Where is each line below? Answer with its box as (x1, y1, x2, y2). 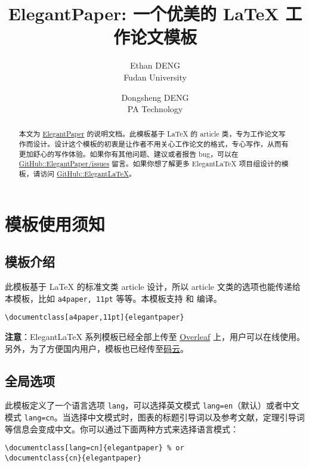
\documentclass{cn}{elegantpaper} (5, 454, 142, 463)
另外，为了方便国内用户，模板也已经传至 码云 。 (5, 342, 189, 354)
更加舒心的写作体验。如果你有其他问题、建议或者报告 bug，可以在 (18, 149, 239, 159)
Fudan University (123, 70, 187, 83)
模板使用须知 (5, 211, 106, 236)
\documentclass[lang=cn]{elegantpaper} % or (5, 444, 184, 453)
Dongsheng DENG (121, 91, 189, 103)
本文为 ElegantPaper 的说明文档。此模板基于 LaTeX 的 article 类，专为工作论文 (18, 129, 279, 139)
